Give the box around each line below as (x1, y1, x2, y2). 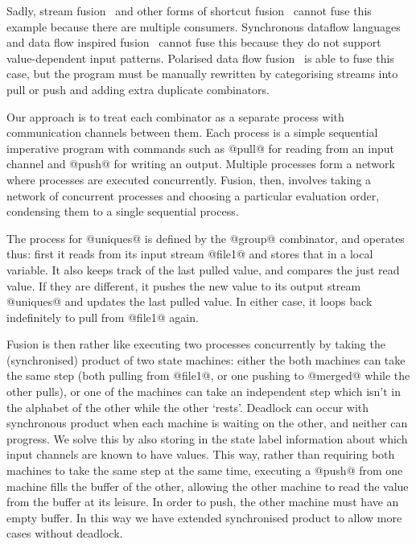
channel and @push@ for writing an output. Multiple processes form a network (6, 155, 395, 172)
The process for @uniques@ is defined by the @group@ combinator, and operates (6, 229, 405, 246)
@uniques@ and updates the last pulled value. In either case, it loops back (6, 293, 373, 310)
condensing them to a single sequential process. (6, 203, 239, 220)
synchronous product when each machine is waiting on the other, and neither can (6, 414, 408, 431)
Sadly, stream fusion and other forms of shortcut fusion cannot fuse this (6, 2, 372, 19)
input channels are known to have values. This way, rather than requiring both (6, 446, 395, 463)
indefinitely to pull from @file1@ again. (6, 308, 199, 325)
